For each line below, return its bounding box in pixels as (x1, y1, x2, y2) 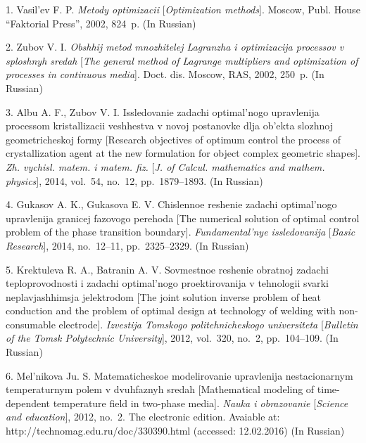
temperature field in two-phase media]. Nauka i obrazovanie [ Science (53, 395, 348, 410)
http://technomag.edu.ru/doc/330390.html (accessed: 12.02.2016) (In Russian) (6, 423, 345, 438)
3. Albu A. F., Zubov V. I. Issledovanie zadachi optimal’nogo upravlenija (6, 104, 320, 119)
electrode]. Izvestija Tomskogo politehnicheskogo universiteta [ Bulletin (58, 316, 358, 331)
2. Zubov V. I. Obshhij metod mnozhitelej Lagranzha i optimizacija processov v (6, 39, 344, 54)
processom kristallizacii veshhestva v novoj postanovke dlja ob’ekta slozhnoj (6, 118, 333, 133)
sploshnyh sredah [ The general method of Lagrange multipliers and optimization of (6, 53, 358, 68)
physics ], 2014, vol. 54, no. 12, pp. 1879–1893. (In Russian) (6, 173, 263, 188)
